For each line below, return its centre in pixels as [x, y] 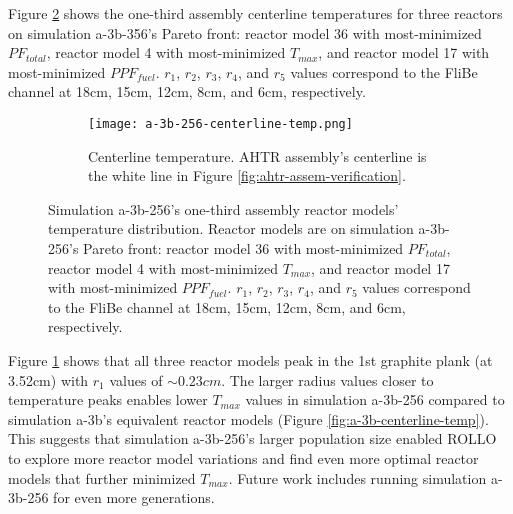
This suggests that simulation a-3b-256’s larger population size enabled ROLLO [252, 438]
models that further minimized [102, 477]
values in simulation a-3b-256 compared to [375, 399]
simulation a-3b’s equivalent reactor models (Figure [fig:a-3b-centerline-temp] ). [248, 418]
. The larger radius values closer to [327, 379]
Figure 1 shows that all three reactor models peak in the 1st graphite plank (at [250, 359]
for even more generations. [134, 497]
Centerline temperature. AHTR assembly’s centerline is [257, 155]
